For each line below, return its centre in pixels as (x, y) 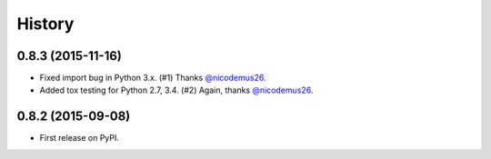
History (45, 24)
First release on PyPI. (80, 138)
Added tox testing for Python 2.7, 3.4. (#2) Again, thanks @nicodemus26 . (176, 90)
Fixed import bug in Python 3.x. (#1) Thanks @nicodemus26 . (153, 78)
